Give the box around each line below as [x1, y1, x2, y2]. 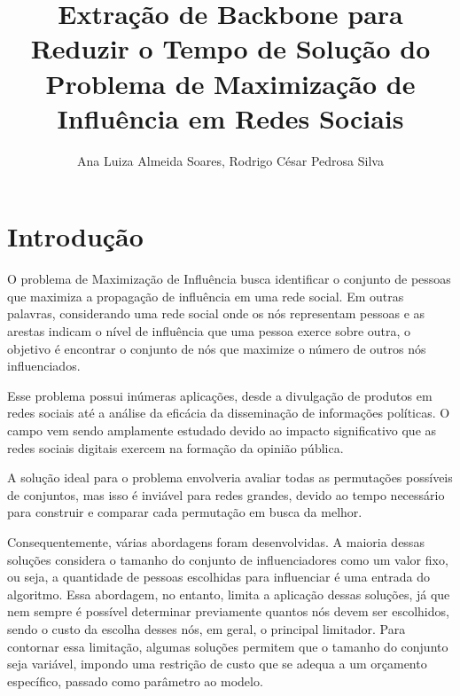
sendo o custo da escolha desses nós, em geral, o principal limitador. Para [7, 619, 406, 637]
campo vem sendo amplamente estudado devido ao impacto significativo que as [7, 420, 437, 439]
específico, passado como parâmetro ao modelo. [7, 671, 263, 690]
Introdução [7, 218, 144, 254]
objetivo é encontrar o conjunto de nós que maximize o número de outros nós [7, 339, 426, 357]
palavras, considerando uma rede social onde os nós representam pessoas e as [7, 304, 425, 323]
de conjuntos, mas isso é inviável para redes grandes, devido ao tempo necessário [7, 485, 445, 504]
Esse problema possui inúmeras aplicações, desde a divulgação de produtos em [7, 386, 433, 404]
